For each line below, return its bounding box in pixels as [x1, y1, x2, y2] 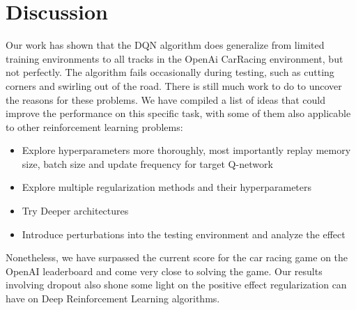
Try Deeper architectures [22, 203, 129, 218]
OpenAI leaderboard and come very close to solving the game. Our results [6, 263, 323, 278]
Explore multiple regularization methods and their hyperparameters [22, 180, 312, 194]
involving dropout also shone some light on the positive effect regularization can [6, 277, 347, 292]
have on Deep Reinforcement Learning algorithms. [6, 291, 220, 306]
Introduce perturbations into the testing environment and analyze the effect [22, 226, 346, 241]
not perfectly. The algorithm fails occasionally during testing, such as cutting [6, 65, 334, 79]
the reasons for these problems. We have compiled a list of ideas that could [6, 92, 326, 107]
